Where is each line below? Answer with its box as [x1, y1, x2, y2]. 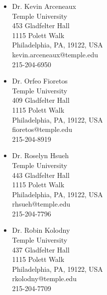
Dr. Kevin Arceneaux [12, 1, 76, 11]
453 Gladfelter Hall [12, 20, 70, 31]
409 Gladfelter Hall [12, 95, 70, 105]
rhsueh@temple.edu [12, 199, 71, 209]
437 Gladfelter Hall [12, 244, 70, 254]
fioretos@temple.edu [12, 124, 73, 134]
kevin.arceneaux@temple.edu [12, 49, 98, 59]
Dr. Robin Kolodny [12, 225, 70, 235]
